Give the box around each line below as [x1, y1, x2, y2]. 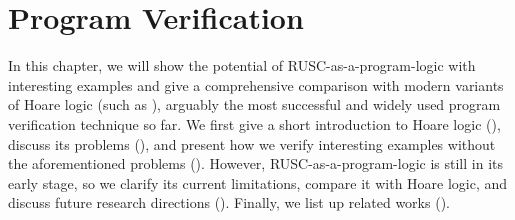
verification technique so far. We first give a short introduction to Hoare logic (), [8, 113, 501, 134]
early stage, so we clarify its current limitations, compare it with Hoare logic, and [8, 172, 508, 193]
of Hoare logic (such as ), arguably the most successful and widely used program [8, 94, 501, 115]
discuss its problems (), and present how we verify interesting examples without [8, 133, 496, 154]
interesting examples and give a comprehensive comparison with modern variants [8, 74, 504, 95]
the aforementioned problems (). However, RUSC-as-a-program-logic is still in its [8, 153, 504, 174]
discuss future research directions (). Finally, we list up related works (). [8, 192, 450, 213]
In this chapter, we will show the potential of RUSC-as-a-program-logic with [8, 55, 476, 76]
